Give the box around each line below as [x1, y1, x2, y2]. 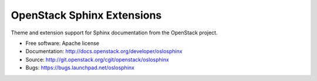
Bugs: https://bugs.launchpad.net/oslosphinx [25, 64, 135, 71]
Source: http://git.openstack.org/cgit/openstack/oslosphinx [25, 56, 170, 63]
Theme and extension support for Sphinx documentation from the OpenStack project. [11, 29, 218, 36]
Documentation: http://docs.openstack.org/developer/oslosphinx [25, 48, 183, 55]
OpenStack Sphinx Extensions [11, 9, 162, 22]
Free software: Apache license [25, 40, 100, 47]
